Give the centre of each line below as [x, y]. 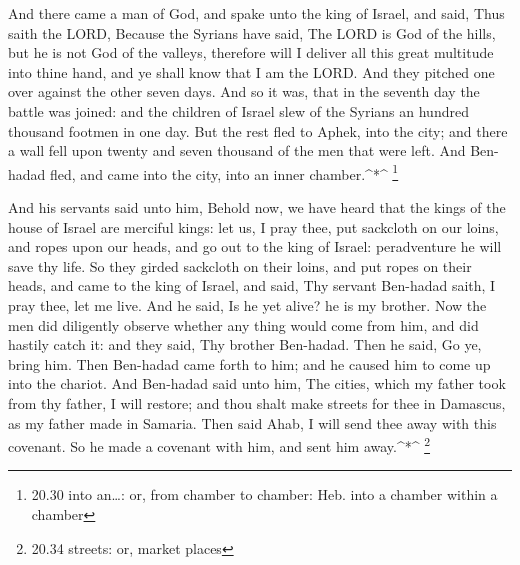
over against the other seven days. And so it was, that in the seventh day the [244, 91]
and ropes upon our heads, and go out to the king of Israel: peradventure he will [255, 246]
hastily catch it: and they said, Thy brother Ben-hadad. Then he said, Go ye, [245, 344]
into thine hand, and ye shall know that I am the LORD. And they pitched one [251, 71]
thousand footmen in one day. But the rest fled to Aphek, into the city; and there [258, 130]
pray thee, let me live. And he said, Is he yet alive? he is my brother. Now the [247, 304]
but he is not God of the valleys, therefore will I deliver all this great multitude [251, 52]
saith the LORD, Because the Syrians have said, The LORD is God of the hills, [252, 32]
